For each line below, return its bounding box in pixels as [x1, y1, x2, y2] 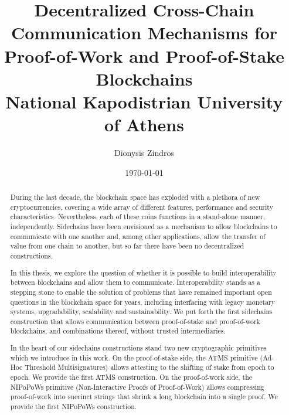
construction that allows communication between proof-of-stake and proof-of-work [10, 316, 260, 326]
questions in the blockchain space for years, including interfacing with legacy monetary [10, 297, 276, 307]
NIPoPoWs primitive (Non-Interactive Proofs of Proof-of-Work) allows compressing [10, 382, 264, 392]
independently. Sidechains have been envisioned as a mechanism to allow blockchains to [10, 222, 277, 232]
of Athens [104, 113, 184, 137]
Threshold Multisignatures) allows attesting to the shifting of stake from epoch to [25, 362, 274, 372]
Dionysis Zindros [114, 147, 174, 159]
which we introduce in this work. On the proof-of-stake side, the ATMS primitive [10, 352, 258, 362]
